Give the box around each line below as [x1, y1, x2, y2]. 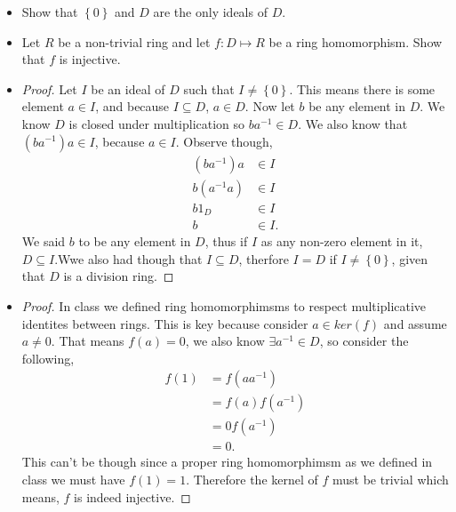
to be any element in [78, 232, 191, 251]
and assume [383, 314, 447, 332]
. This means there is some [289, 79, 436, 98]
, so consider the [319, 332, 409, 350]
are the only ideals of [153, 3, 268, 20]
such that [183, 79, 235, 98]
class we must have [21, 470, 125, 489]
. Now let [244, 97, 295, 116]
